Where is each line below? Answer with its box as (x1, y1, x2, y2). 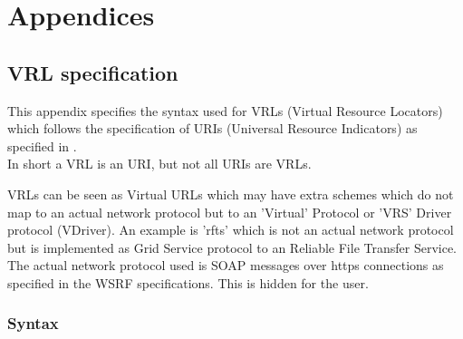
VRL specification (7, 58, 178, 86)
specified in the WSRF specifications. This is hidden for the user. (7, 273, 369, 292)
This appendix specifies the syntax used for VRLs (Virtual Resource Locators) (7, 101, 443, 120)
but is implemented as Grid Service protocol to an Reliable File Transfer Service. (7, 237, 458, 257)
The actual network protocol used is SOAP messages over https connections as (7, 256, 444, 275)
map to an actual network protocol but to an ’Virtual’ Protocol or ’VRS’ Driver (7, 202, 452, 221)
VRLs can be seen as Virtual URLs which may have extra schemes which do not (7, 184, 454, 203)
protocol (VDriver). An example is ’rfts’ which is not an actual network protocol (7, 220, 454, 239)
